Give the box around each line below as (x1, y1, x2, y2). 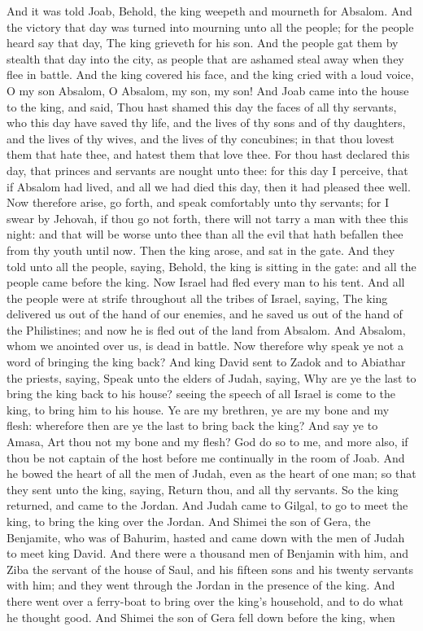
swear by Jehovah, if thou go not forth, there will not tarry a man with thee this (7, 209, 408, 226)
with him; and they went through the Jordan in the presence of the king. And (7, 576, 395, 594)
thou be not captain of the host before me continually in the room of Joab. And (7, 449, 405, 466)
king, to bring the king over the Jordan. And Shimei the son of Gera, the (7, 513, 371, 529)
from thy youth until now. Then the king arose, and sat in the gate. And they (7, 241, 395, 258)
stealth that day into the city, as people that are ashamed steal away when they (7, 50, 404, 67)
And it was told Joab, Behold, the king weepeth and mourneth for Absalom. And (7, 2, 412, 19)
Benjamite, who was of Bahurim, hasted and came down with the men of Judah (7, 528, 405, 546)
